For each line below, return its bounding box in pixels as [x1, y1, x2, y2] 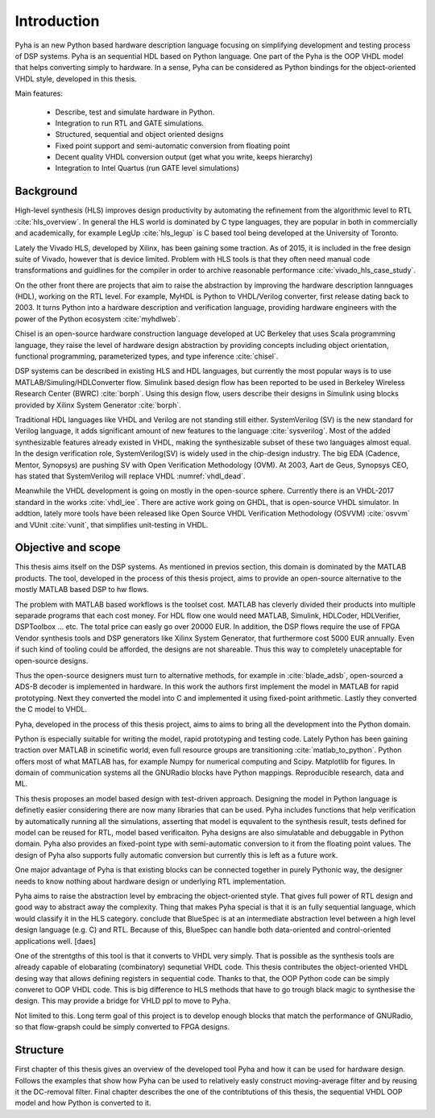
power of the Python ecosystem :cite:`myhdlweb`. [14, 314, 180, 324]
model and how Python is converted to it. [14, 1098, 151, 1108]
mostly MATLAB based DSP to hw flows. [14, 585, 149, 594]
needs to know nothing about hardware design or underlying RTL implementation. [14, 876, 287, 886]
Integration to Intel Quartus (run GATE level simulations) [55, 164, 240, 173]
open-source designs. [14, 656, 89, 665]
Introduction [14, 12, 100, 30]
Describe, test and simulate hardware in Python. [55, 107, 215, 117]
